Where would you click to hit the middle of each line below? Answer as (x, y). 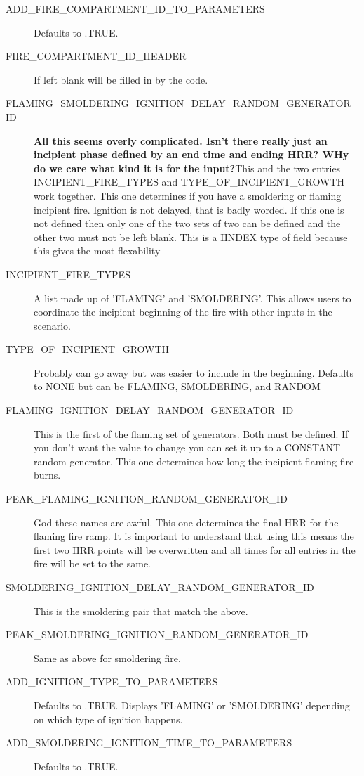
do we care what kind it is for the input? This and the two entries (187, 168)
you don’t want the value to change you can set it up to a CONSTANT (187, 447)
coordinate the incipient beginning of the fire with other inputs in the (183, 312)
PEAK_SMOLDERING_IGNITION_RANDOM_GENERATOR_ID (157, 634)
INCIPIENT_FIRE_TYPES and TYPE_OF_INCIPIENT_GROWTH (189, 182)
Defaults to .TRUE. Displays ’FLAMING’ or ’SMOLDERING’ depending (192, 705)
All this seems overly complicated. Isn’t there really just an (181, 140)
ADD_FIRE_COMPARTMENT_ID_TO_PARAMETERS (135, 8)
